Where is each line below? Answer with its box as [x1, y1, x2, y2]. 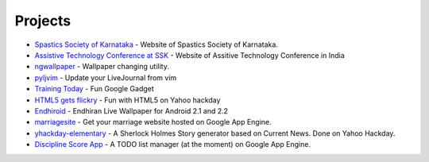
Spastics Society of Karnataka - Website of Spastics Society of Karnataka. [34, 40, 278, 49]
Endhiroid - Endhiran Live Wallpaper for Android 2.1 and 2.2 [34, 106, 229, 115]
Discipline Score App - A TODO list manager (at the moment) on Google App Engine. [34, 140, 311, 149]
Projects [14, 12, 71, 29]
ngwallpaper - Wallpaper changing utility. [34, 62, 170, 71]
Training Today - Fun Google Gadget [34, 84, 154, 94]
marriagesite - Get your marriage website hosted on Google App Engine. [34, 118, 272, 127]
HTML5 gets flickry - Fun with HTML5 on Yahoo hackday [34, 95, 221, 105]
